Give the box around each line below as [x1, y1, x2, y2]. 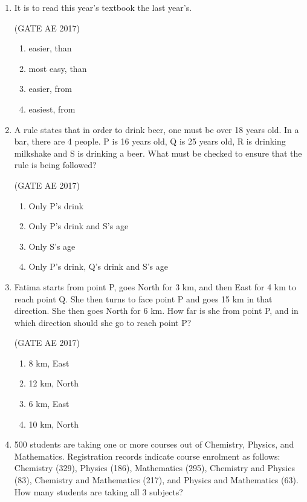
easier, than [28, 42, 72, 54]
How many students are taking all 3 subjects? [14, 485, 183, 498]
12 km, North [28, 377, 79, 390]
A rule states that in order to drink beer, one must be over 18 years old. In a [14, 123, 299, 135]
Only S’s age [28, 240, 76, 252]
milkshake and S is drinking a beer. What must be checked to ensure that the [14, 146, 302, 159]
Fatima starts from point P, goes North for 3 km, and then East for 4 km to [14, 280, 297, 293]
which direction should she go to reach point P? [14, 316, 192, 328]
